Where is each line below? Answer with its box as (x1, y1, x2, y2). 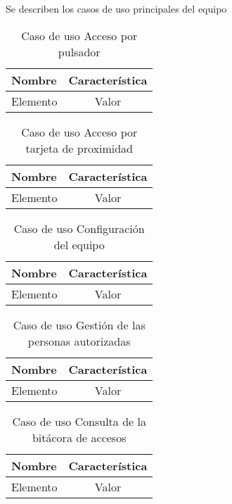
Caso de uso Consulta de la (12, 412, 146, 429)
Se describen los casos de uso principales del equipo (6, 1, 227, 15)
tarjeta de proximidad (25, 139, 133, 156)
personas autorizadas (27, 332, 131, 349)
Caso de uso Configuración (13, 220, 145, 237)
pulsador (58, 43, 101, 60)
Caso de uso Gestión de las (13, 316, 146, 333)
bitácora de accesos (32, 429, 127, 446)
